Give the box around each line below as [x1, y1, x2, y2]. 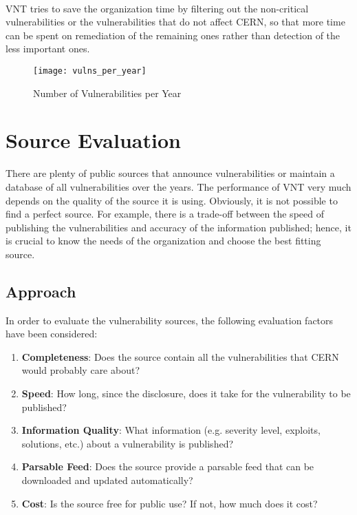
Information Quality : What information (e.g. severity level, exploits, [21, 423, 321, 437]
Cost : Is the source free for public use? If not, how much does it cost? [21, 496, 318, 510]
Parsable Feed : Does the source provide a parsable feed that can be [21, 459, 314, 474]
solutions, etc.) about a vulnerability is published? [21, 436, 234, 450]
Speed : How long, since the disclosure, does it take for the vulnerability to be [21, 386, 351, 401]
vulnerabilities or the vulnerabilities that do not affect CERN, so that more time [6, 14, 345, 29]
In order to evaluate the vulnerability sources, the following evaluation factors [6, 313, 334, 327]
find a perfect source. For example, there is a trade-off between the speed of [6, 207, 324, 221]
